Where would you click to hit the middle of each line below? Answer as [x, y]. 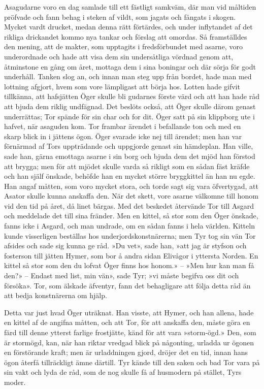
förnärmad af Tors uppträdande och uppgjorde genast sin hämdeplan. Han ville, [129, 146]
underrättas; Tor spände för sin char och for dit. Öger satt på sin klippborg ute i [129, 116]
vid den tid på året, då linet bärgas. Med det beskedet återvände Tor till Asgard [129, 205]
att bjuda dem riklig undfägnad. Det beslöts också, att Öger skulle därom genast [130, 106]
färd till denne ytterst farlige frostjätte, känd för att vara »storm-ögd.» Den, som [130, 332]
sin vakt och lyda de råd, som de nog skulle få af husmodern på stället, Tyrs [123, 372]
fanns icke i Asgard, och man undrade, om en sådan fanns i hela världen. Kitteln [129, 226]
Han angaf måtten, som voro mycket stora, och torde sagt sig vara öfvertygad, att [131, 186]
